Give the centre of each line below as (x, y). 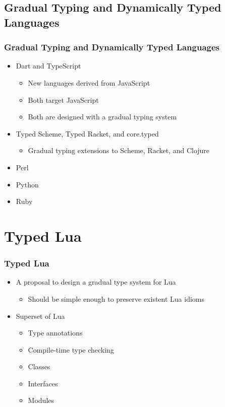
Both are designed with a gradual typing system (102, 117)
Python (27, 184)
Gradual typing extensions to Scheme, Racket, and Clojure (119, 150)
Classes (39, 366)
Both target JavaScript (63, 99)
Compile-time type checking (71, 349)
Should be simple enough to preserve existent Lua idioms (116, 298)
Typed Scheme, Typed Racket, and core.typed (87, 133)
